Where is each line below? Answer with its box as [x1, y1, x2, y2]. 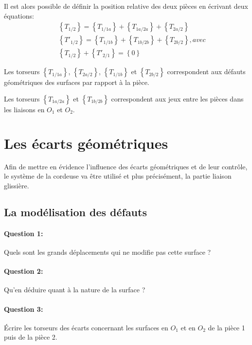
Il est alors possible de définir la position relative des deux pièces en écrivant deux [4, 1, 248, 11]
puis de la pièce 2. [4, 332, 57, 342]
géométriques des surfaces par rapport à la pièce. [4, 77, 149, 87]
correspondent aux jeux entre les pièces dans [111, 93, 244, 103]
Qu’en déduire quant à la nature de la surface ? [4, 284, 145, 295]
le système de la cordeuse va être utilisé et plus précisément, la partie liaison [4, 171, 232, 181]
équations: [4, 10, 34, 20]
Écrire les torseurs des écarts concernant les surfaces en [4, 322, 168, 332]
